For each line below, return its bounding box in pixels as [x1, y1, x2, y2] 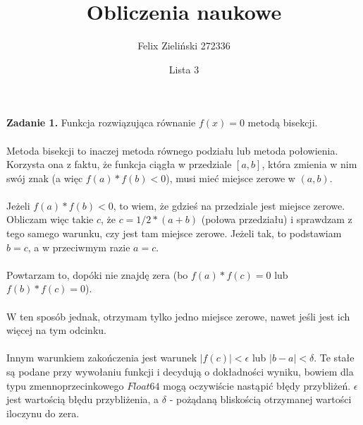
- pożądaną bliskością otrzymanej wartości [169, 392, 352, 407]
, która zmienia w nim [262, 157, 357, 172]
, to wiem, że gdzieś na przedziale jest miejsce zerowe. [113, 198, 345, 212]
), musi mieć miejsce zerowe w [166, 170, 295, 185]
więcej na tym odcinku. [6, 323, 106, 337]
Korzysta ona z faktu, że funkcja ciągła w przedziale [6, 157, 232, 172]
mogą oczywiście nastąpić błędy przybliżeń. [163, 378, 351, 393]
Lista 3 [168, 61, 199, 76]
